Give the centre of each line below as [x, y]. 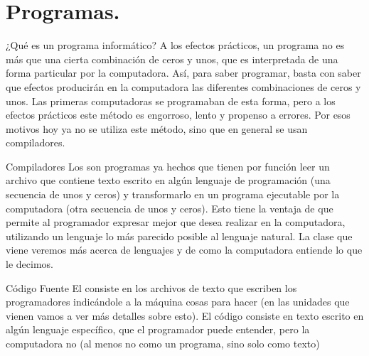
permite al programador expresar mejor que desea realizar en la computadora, [176, 222]
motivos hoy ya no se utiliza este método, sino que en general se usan [157, 128]
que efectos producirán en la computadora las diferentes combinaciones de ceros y [183, 86]
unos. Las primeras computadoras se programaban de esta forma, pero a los [171, 101]
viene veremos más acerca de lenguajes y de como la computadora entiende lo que [184, 250]
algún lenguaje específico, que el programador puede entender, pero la [158, 329]
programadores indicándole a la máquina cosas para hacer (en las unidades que [178, 302]
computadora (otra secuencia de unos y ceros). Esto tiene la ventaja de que [170, 208]
